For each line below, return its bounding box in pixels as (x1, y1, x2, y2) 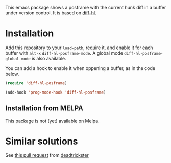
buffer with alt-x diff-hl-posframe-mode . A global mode (5, 50, 124, 56)
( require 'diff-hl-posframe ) (5, 80, 67, 86)
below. (5, 71, 19, 77)
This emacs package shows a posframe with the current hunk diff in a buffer (5, 5, 166, 10)
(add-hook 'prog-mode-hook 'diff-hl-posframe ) (5, 89, 106, 95)
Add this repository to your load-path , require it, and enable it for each (5, 44, 153, 51)
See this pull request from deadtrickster (5, 152, 89, 158)
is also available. (31, 55, 66, 61)
